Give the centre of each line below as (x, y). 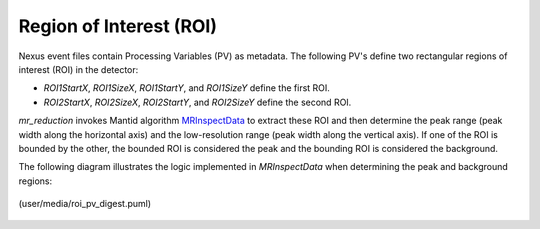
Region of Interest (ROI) (118, 26)
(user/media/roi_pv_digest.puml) (85, 204)
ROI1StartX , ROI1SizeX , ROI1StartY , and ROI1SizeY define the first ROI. (186, 88)
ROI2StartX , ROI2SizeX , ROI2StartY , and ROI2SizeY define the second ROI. (197, 102)
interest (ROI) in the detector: (78, 69)
